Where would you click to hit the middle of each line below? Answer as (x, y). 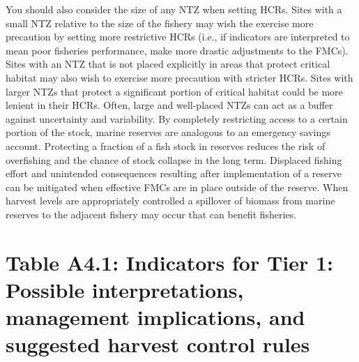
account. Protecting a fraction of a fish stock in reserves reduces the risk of (166, 145)
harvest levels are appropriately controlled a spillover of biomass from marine (170, 201)
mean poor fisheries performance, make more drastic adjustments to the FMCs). (177, 50)
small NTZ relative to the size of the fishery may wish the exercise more (160, 23)
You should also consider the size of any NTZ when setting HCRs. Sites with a (174, 9)
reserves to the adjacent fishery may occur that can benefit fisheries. (151, 214)
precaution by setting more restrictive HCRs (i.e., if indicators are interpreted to (178, 37)
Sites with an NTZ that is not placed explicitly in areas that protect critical (168, 64)
